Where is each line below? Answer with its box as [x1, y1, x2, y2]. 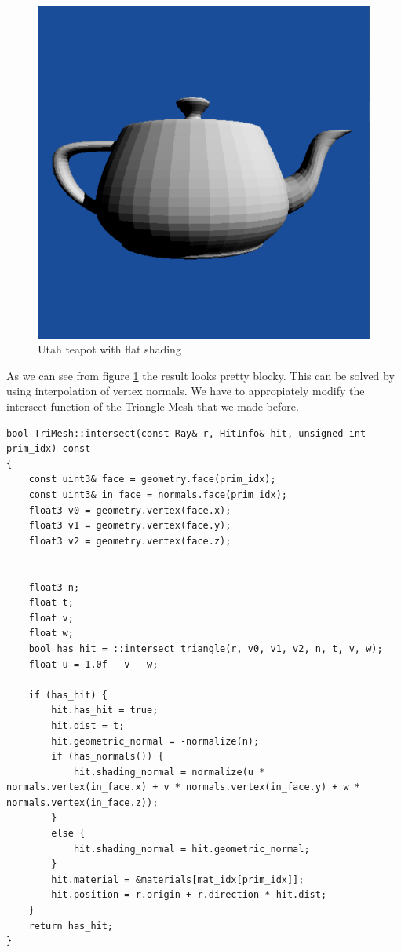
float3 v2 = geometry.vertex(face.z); [28, 535, 231, 547]
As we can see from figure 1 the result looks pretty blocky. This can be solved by [6, 367, 395, 383]
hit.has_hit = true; [51, 705, 159, 716]
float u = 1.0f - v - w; [28, 658, 159, 670]
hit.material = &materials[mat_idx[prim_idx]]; [51, 873, 304, 885]
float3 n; [28, 581, 80, 593]
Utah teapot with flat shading [38, 341, 181, 357]
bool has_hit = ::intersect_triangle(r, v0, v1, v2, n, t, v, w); [28, 643, 383, 654]
